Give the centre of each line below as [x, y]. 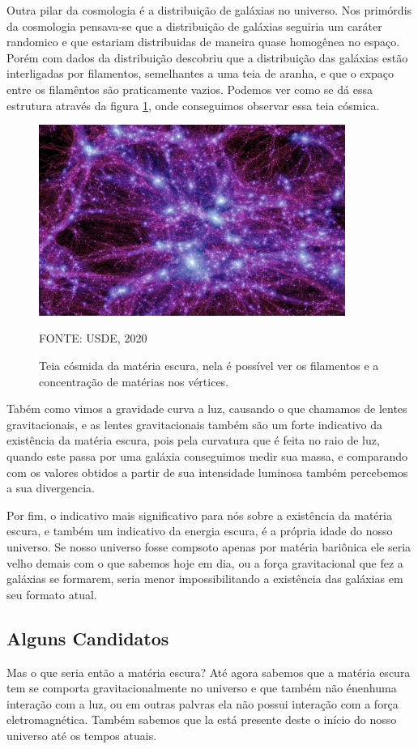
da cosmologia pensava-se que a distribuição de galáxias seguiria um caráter [194, 26]
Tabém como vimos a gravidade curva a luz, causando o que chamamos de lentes [207, 409]
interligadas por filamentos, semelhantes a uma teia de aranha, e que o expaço [200, 73]
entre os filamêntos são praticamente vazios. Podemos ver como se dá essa [190, 89]
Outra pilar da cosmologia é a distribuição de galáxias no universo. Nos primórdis [209, 10]
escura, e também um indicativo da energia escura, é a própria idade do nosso [200, 531]
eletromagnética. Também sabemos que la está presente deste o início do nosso [202, 719]
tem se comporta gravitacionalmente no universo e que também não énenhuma [202, 688]
